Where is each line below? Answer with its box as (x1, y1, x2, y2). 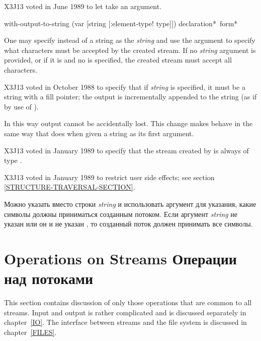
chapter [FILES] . (4, 326, 57, 337)
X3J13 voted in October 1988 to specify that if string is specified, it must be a (4, 81, 245, 92)
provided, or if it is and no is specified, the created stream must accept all (4, 54, 232, 65)
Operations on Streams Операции (4, 248, 237, 268)
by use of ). (4, 101, 39, 111)
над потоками (4, 268, 94, 289)
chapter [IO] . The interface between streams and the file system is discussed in (4, 317, 247, 327)
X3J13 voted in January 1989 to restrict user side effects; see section (4, 172, 215, 182)
